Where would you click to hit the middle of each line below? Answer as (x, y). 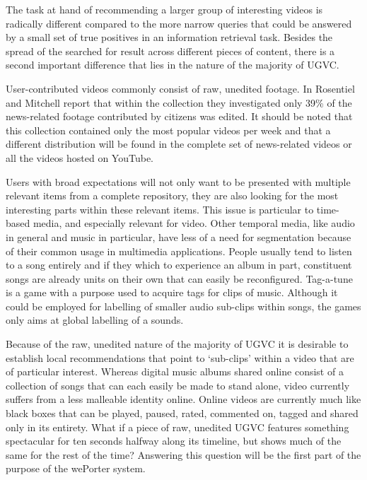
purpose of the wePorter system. (76, 468)
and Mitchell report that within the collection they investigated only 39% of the (179, 102)
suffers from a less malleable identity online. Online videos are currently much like (183, 399)
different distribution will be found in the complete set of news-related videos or (179, 144)
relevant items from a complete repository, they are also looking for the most (172, 195)
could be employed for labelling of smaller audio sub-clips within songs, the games (183, 306)
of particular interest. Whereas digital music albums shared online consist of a (175, 371)
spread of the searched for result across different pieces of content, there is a (170, 51)
